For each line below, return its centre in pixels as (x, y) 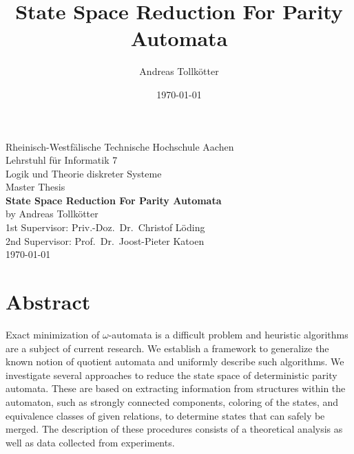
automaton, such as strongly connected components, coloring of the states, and (172, 401)
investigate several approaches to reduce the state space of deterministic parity (171, 375)
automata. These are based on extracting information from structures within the (176, 388)
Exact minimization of (53, 334)
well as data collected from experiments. (90, 442)
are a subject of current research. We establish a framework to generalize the (167, 348)
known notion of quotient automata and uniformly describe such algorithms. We (175, 361)
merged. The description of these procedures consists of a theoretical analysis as (174, 429)
